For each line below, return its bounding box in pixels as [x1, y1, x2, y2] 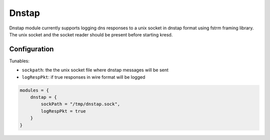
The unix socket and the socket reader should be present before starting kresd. [9, 31, 173, 37]
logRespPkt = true [40, 108, 86, 114]
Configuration [9, 45, 54, 53]
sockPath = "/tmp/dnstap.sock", [40, 101, 120, 107]
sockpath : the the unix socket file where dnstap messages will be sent [21, 67, 168, 73]
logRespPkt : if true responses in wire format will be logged [21, 74, 145, 80]
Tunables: [9, 58, 29, 64]
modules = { [19, 87, 49, 93]
